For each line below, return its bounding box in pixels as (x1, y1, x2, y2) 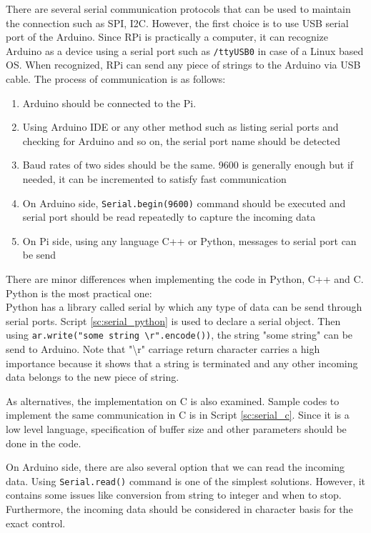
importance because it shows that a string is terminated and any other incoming (6, 355, 358, 370)
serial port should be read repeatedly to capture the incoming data (22, 209, 316, 224)
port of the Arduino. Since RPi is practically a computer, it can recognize (6, 29, 329, 44)
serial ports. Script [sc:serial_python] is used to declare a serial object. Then (6, 313, 341, 328)
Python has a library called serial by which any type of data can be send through (6, 299, 362, 314)
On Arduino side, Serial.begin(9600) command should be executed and (22, 195, 346, 210)
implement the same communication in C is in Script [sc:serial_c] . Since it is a (6, 407, 350, 422)
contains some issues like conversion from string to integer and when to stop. (6, 487, 342, 502)
